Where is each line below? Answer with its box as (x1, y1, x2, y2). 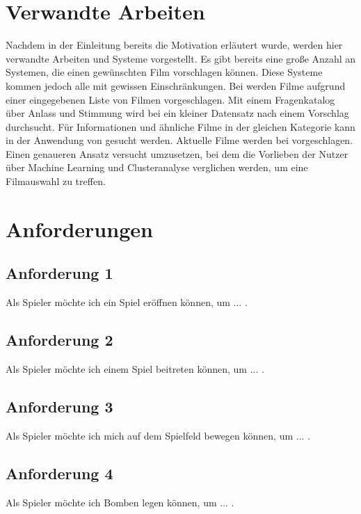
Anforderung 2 (6, 329, 113, 351)
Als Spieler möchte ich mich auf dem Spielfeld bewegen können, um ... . (6, 428, 310, 442)
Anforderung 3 (6, 396, 113, 417)
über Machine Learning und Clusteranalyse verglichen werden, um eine (6, 160, 308, 175)
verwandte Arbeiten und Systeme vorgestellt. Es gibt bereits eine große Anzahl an (6, 51, 356, 65)
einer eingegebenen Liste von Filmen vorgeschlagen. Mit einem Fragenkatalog (6, 92, 335, 106)
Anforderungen (6, 214, 153, 243)
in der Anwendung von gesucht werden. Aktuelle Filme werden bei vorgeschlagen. (6, 133, 353, 147)
